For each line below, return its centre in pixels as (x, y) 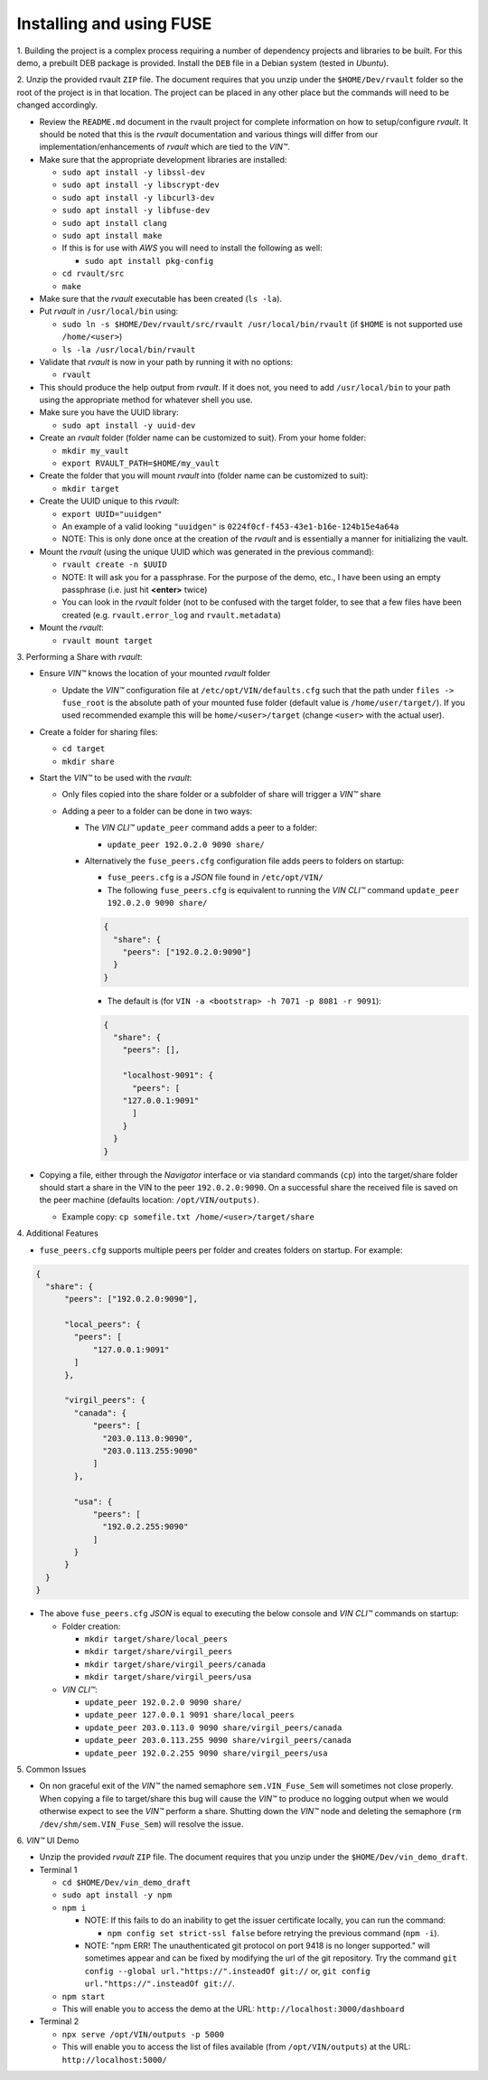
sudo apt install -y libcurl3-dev (138, 198)
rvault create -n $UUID (114, 565)
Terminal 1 (58, 1869)
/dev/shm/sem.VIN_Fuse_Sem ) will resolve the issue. (141, 1824)
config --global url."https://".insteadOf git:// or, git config (227, 1971)
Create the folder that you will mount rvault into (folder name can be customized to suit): (204, 475)
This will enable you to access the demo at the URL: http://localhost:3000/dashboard (233, 2009)
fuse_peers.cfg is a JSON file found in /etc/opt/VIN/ (216, 878)
